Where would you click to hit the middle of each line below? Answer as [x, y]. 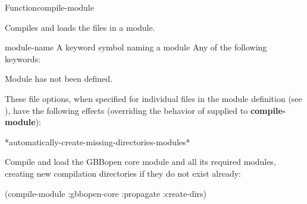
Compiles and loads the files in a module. [80, 27]
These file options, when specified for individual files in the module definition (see [153, 98]
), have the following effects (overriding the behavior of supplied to [126, 110]
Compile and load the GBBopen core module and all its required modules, [140, 162]
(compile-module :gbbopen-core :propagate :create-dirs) [106, 193]
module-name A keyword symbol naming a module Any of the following [136, 47]
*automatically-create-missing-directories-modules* [98, 141]
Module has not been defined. [59, 79]
